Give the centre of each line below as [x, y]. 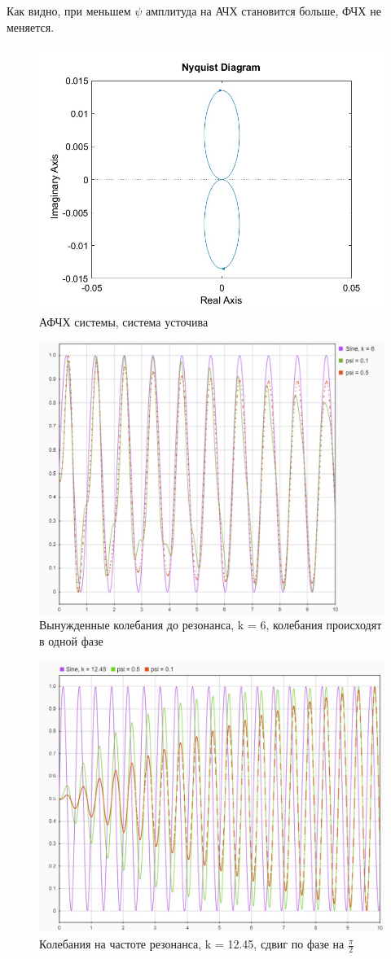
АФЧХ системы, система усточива [124, 321]
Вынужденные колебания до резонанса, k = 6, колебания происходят [211, 625]
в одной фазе [71, 640]
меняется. [31, 26]
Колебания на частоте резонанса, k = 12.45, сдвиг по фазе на [192, 944]
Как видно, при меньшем [69, 11]
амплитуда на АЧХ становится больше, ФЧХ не [264, 11]
